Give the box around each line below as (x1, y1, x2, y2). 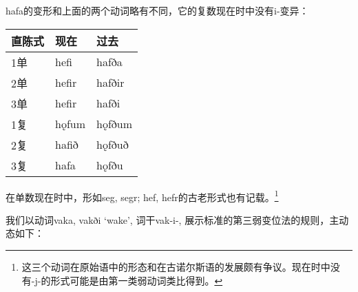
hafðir (96, 74, 125, 91)
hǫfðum (96, 116, 133, 132)
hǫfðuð (96, 136, 129, 153)
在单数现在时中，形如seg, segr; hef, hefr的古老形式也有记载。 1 (6, 187, 279, 204)
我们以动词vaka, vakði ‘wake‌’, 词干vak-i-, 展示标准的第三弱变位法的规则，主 (6, 212, 339, 227)
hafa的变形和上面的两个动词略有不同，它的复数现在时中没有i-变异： (6, 3, 309, 17)
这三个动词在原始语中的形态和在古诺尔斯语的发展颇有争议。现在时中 (21, 260, 330, 274)
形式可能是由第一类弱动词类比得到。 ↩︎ (50, 273, 223, 287)
